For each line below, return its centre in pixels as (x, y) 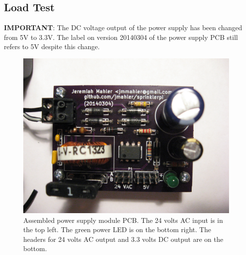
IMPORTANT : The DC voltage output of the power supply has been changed (123, 27)
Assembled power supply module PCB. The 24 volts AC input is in (123, 220)
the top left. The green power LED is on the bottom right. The (117, 229)
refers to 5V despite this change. (52, 46)
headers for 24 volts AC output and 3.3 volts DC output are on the (123, 239)
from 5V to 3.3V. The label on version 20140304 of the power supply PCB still (121, 37)
